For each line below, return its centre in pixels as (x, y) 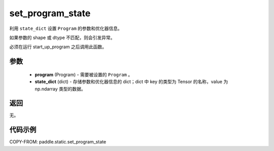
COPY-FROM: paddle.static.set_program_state (58, 142)
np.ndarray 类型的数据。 (60, 89)
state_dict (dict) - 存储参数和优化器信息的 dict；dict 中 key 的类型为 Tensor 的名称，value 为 (131, 82)
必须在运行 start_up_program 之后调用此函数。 (58, 47)
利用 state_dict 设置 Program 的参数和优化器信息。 (66, 28)
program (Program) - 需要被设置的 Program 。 (84, 74)
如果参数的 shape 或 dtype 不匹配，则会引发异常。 (62, 37)
